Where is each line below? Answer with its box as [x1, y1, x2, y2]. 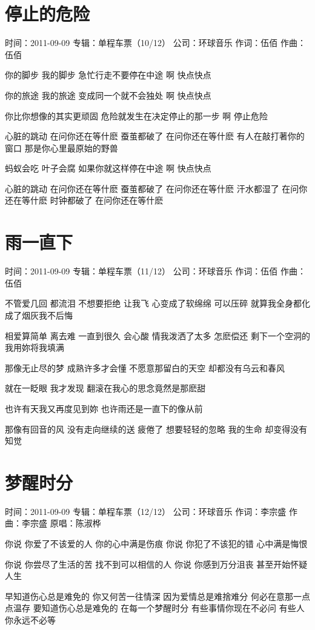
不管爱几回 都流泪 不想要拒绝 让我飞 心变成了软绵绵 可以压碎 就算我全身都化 [5, 297, 310, 310]
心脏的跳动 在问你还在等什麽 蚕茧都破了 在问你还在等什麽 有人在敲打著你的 [5, 130, 305, 142]
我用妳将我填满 [5, 341, 64, 354]
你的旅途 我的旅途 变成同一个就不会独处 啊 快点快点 [5, 88, 211, 101]
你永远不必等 [5, 614, 56, 626]
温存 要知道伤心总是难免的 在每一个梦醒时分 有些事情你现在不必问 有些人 [13, 602, 305, 614]
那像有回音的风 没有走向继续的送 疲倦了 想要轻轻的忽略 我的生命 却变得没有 [5, 422, 308, 435]
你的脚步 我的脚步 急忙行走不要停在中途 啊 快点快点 [5, 68, 211, 81]
